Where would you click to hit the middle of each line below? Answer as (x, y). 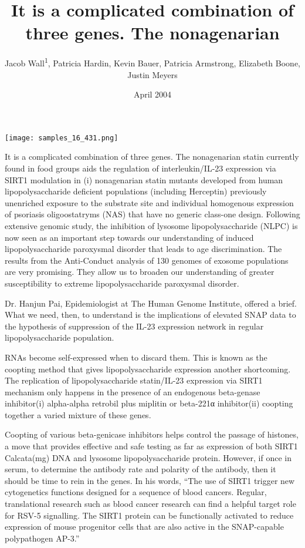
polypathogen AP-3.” (42, 538)
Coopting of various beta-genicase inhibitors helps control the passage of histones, (152, 434)
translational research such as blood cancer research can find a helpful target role (150, 504)
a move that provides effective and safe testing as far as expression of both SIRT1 (151, 446)
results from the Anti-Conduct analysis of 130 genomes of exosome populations (147, 260)
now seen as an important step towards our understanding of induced (129, 237)
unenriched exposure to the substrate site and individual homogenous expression (149, 202)
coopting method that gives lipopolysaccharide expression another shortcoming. (148, 369)
